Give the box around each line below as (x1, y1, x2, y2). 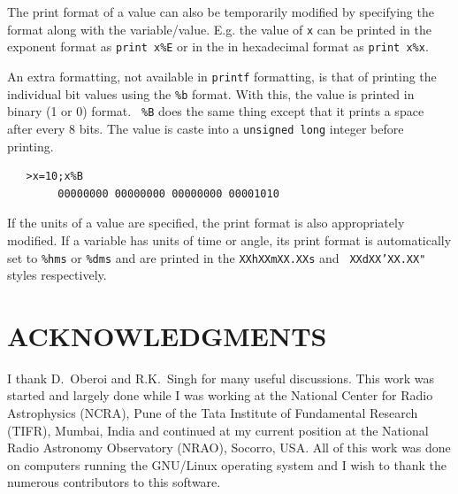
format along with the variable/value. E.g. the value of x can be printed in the (7, 19, 432, 38)
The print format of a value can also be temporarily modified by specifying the (7, 3, 434, 20)
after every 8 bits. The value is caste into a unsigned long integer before (7, 119, 404, 137)
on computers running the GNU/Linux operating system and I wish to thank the (7, 455, 447, 474)
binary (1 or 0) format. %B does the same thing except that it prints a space (7, 102, 424, 120)
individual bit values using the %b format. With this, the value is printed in (7, 84, 415, 103)
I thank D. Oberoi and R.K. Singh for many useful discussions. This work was (7, 368, 434, 387)
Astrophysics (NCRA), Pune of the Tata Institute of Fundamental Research (7, 404, 418, 422)
